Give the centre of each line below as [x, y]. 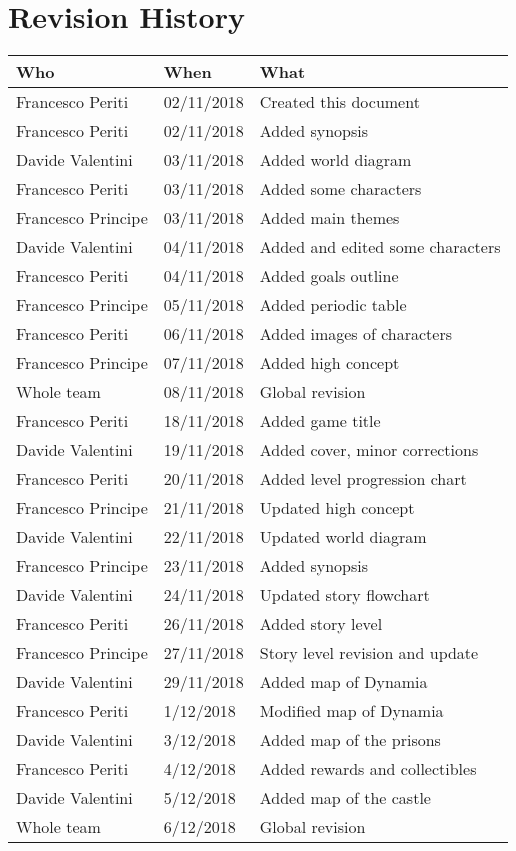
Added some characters [340, 189]
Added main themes [329, 218]
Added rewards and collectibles [368, 769]
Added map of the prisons [350, 740]
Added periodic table [333, 305]
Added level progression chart [363, 479]
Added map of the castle [345, 798]
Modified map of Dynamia [351, 711]
